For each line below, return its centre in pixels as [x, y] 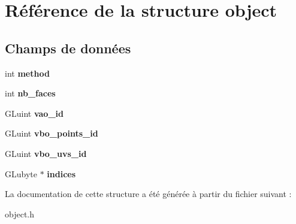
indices [61, 173]
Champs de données [68, 48]
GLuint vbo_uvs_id [46, 153]
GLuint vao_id [34, 113]
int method [27, 73]
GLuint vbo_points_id [52, 133]
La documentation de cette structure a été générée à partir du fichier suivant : [148, 194]
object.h [20, 214]
